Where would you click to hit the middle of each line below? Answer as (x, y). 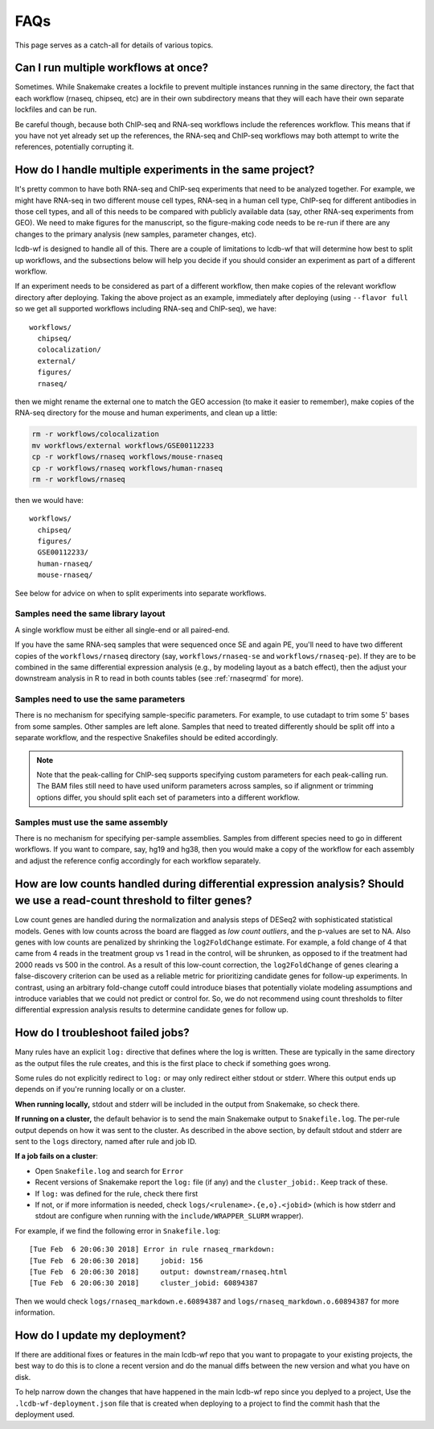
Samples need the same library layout (90, 614)
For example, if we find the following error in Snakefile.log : (118, 1230)
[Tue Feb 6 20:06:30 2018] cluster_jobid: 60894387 (144, 1283)
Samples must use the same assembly (92, 822)
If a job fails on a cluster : (56, 1156)
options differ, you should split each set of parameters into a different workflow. (168, 797)
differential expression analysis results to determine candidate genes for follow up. (151, 1010)
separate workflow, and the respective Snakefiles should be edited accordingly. (147, 738)
